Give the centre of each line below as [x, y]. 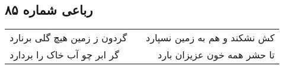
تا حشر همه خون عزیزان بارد [216, 55]
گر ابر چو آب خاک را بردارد [64, 55]
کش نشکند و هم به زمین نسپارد [210, 38]
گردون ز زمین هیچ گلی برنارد [68, 38]
